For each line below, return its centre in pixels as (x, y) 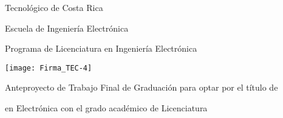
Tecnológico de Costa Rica (54, 7)
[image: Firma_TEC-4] (49, 68)
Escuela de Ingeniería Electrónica (67, 28)
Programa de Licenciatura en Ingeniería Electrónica (101, 48)
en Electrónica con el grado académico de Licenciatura (106, 108)
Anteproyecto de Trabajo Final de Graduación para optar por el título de (141, 87)
